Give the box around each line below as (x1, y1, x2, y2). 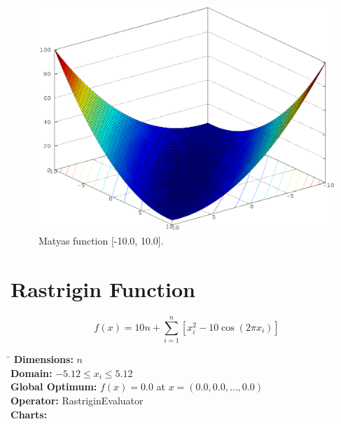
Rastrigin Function (11, 275, 196, 303)
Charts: (11, 406, 48, 421)
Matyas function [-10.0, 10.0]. (39, 233, 164, 248)
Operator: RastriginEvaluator (11, 392, 144, 407)
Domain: (11, 365, 53, 380)
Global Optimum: (11, 379, 97, 394)
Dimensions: (13, 352, 74, 367)
